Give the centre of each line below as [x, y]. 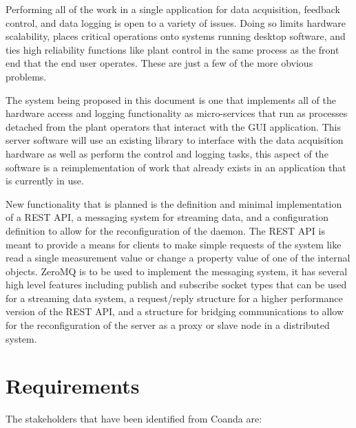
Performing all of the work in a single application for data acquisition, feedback [173, 9]
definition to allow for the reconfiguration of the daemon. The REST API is [165, 230]
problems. [26, 76]
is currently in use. [45, 181]
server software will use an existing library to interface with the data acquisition [175, 140]
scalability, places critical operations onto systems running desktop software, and [176, 36]
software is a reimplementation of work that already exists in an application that [176, 167]
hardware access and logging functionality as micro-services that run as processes [177, 113]
